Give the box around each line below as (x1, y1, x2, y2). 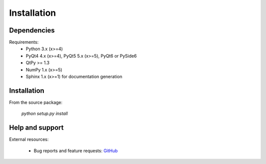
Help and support (9, 124, 64, 132)
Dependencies (9, 26, 55, 34)
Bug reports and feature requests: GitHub (33, 148, 118, 154)
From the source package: (9, 99, 63, 105)
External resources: (9, 136, 49, 142)
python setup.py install (21, 111, 68, 117)
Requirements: (9, 39, 39, 45)
